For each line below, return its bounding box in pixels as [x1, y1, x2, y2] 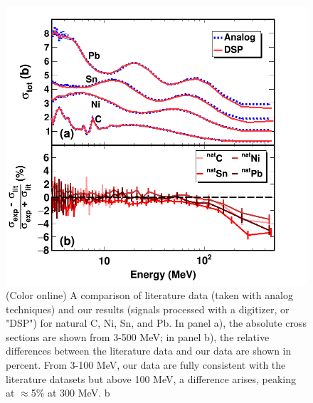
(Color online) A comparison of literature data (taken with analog [6, 288, 293, 303]
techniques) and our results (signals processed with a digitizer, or [6, 301, 290, 316]
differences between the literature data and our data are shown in [6, 343, 292, 358]
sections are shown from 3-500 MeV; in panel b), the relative [6, 329, 270, 344]
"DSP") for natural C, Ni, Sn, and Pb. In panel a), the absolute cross [6, 315, 307, 330]
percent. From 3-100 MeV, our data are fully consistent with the [6, 357, 286, 372]
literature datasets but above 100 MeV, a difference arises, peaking [6, 371, 297, 386]
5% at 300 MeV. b [31, 385, 110, 400]
